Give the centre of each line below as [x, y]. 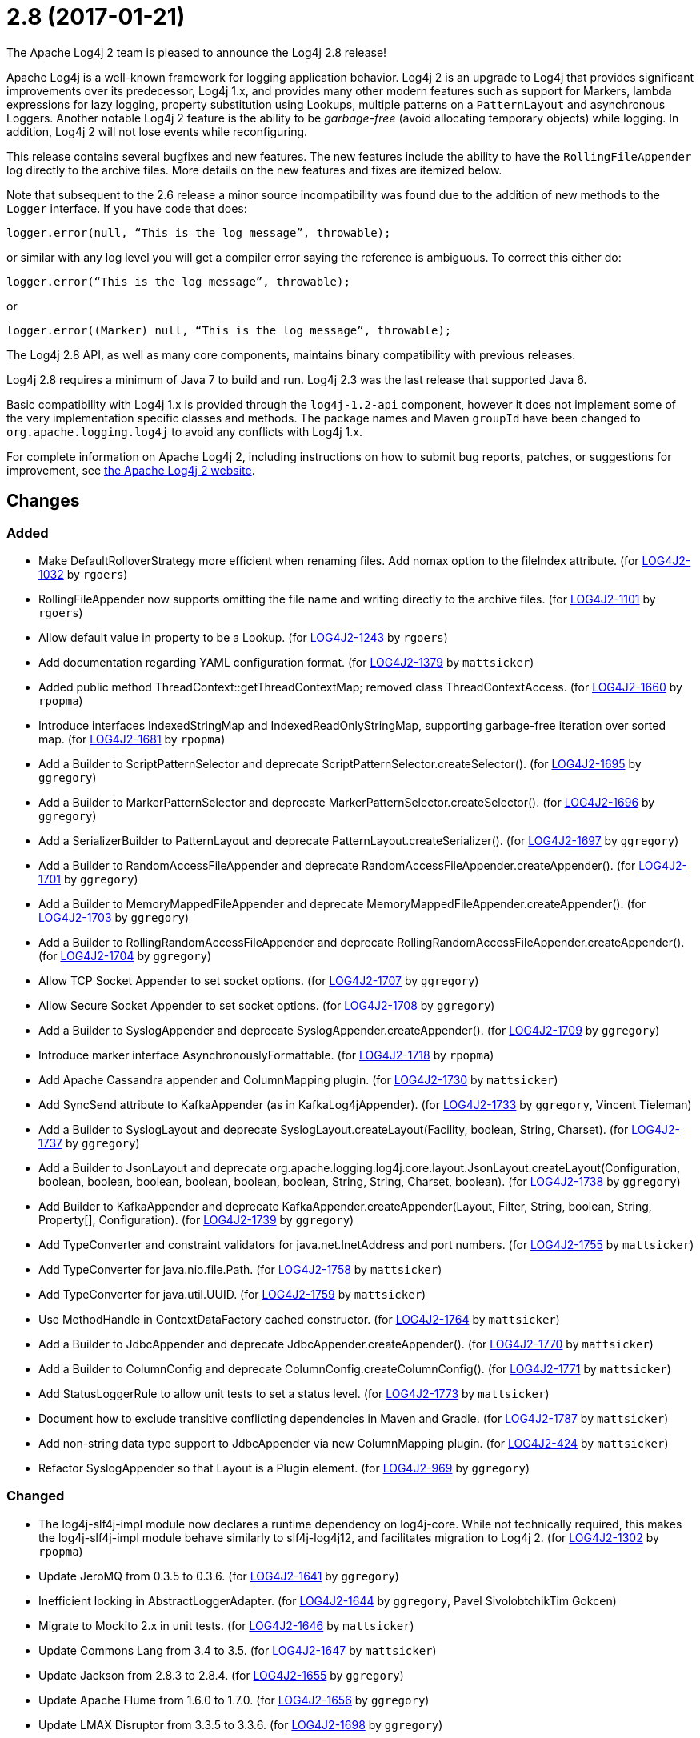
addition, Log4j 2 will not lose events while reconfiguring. [157, 131]
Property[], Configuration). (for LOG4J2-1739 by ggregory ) [196, 1219]
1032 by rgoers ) [83, 574]
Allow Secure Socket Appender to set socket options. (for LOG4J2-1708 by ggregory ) [267, 1005]
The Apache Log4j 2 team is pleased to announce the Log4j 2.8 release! [197, 52]
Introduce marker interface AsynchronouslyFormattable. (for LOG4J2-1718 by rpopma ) [266, 1055]
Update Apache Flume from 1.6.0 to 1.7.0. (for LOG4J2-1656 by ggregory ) [234, 1700]
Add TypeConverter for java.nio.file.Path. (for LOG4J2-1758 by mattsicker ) [240, 1269]
